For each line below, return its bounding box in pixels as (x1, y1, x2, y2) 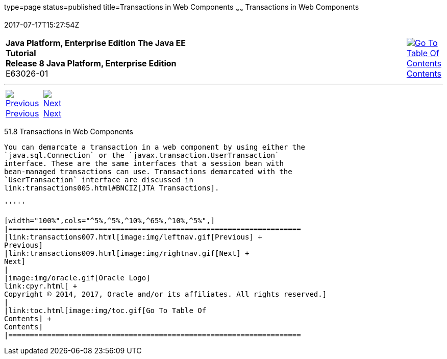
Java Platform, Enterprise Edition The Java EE (6, 37, 186, 48)
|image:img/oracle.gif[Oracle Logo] (4, 273, 151, 282)
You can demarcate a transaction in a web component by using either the (4, 142, 306, 151)
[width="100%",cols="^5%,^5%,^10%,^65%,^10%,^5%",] (4, 216, 215, 225)
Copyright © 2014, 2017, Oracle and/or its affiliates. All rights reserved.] (4, 290, 327, 298)
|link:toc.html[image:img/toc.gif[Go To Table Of (4, 306, 207, 315)
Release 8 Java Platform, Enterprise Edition (6, 58, 177, 68)
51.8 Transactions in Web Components (4, 127, 133, 136)
